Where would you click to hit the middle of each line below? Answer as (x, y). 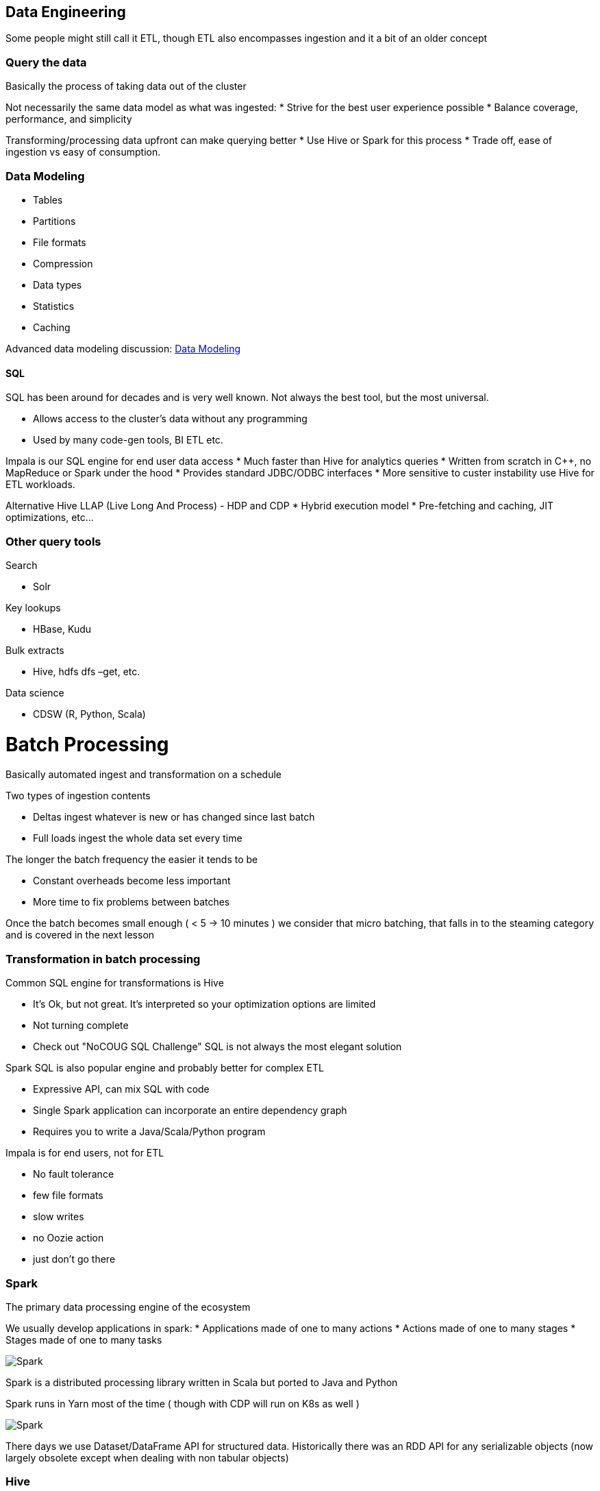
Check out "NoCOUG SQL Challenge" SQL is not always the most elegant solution (217, 1047)
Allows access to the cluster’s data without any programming (170, 419)
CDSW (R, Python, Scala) (89, 714)
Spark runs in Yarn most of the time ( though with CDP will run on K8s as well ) (183, 1403)
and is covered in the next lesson (80, 935)
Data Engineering (66, 12)
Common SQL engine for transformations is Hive (115, 983)
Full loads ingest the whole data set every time (138, 838)
